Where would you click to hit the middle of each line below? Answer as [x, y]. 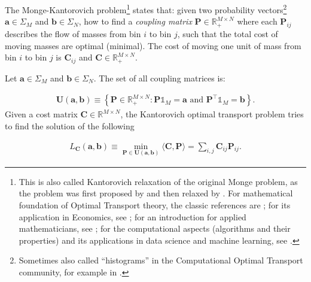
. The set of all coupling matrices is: [159, 78]
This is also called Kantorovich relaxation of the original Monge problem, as [158, 181]
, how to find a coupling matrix [135, 21]
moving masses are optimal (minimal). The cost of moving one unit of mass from [153, 45]
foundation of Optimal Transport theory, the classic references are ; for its [155, 204]
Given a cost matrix [41, 114]
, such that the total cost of [228, 34]
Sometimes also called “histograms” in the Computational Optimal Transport [161, 260]
